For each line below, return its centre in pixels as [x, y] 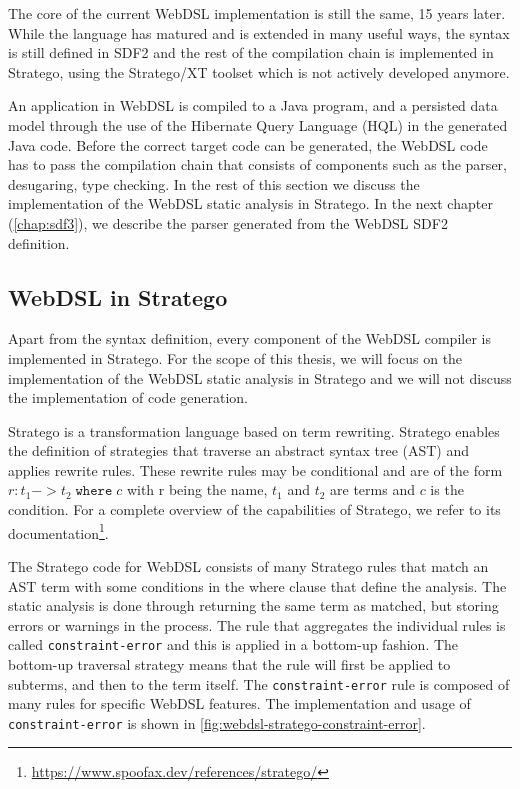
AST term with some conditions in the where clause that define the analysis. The [257, 585]
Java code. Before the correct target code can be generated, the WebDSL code [248, 144]
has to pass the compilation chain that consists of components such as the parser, [257, 164]
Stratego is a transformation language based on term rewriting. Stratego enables [254, 430]
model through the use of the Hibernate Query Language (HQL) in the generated [258, 124]
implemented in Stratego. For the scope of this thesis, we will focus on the [235, 357]
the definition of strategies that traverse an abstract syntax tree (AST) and [239, 450]
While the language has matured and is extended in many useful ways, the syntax [259, 32]
